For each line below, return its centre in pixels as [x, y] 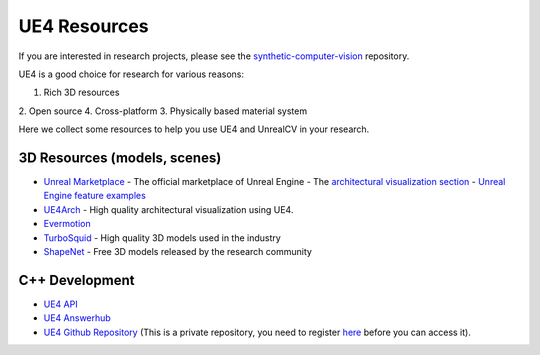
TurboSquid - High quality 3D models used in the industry [162, 237]
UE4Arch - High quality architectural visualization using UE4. [168, 209]
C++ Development [76, 280]
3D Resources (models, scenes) [120, 157]
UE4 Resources [83, 26]
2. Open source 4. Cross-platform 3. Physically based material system [163, 111]
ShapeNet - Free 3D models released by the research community [177, 251]
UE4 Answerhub [77, 318]
